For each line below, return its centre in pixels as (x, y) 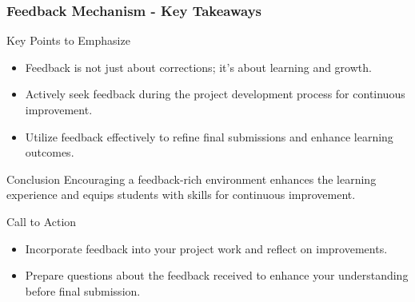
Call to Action (42, 221)
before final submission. (83, 290)
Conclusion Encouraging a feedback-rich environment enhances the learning (192, 179)
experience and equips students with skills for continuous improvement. (181, 195)
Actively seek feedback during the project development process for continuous (215, 94)
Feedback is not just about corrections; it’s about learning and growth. (198, 67)
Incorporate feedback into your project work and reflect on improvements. (206, 248)
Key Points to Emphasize (68, 40)
